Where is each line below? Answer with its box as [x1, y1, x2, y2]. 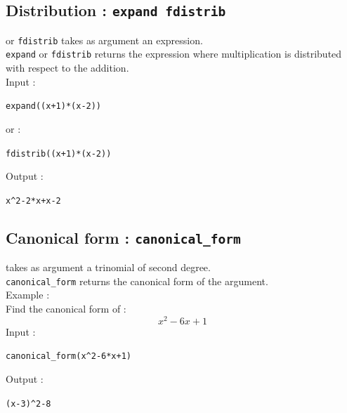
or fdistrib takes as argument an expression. [6, 32, 203, 47]
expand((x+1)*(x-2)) [6, 101, 102, 112]
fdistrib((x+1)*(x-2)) [6, 148, 112, 159]
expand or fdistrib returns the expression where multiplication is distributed [6, 46, 342, 61]
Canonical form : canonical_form [6, 226, 241, 248]
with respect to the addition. [6, 60, 129, 75]
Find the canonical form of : [6, 301, 126, 316]
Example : [6, 287, 50, 302]
